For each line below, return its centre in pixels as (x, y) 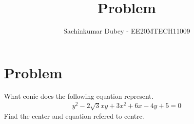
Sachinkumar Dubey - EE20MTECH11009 (127, 31)
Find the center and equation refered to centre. (74, 116)
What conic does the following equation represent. (79, 96)
